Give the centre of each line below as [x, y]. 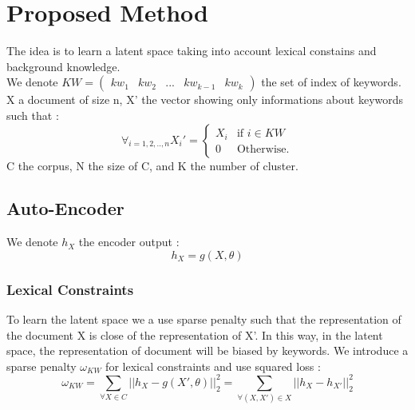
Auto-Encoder [65, 208]
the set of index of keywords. [331, 82]
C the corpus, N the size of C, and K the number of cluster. [152, 165]
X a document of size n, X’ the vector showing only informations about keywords [205, 100]
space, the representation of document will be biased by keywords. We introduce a [207, 350]
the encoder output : [129, 242]
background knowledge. [63, 66]
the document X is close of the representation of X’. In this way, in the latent [195, 334]
